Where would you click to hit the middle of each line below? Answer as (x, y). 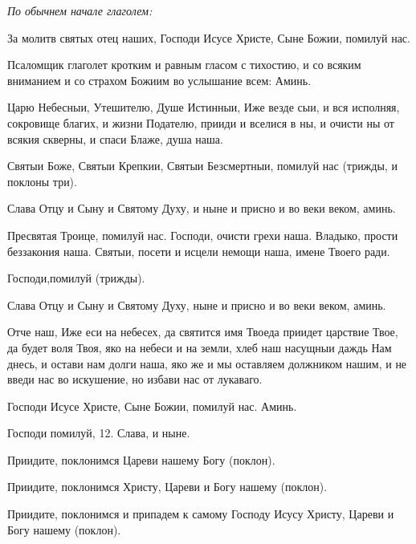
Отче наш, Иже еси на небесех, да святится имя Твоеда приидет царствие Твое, (203, 332)
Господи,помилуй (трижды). (76, 278)
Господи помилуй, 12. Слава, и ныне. (99, 433)
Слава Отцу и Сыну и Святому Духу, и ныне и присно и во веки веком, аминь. (202, 208)
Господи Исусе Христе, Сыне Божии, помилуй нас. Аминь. (152, 406)
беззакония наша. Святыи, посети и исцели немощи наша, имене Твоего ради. (199, 251)
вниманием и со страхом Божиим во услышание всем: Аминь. (159, 80)
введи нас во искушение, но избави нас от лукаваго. (135, 379)
